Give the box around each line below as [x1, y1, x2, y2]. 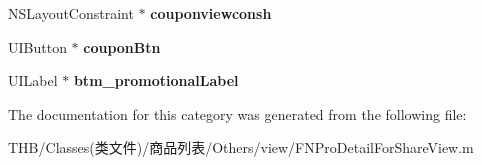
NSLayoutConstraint [8, 3, 134, 23]
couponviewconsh [150, 3, 272, 23]
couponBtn [83, 36, 161, 57]
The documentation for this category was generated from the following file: [8, 103, 467, 124]
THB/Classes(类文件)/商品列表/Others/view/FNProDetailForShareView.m [8, 137, 474, 158]
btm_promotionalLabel [73, 70, 239, 91]
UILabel [8, 70, 58, 91]
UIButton [8, 36, 67, 57]
